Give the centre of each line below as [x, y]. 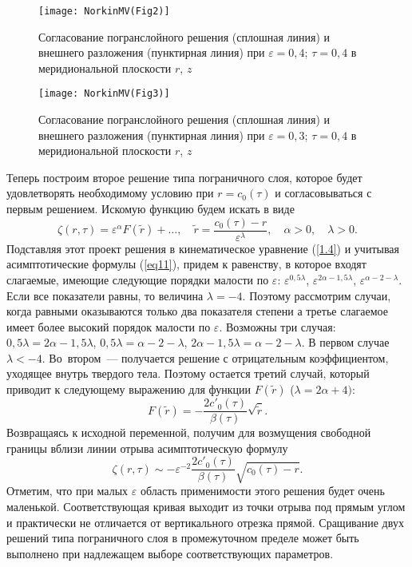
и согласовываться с [323, 193]
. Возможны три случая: [277, 326]
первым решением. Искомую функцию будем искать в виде [151, 209]
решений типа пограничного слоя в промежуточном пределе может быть [183, 538]
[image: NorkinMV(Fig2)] [104, 11]
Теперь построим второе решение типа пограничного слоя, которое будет [184, 177]
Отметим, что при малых [67, 491]
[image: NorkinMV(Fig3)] [104, 94]
